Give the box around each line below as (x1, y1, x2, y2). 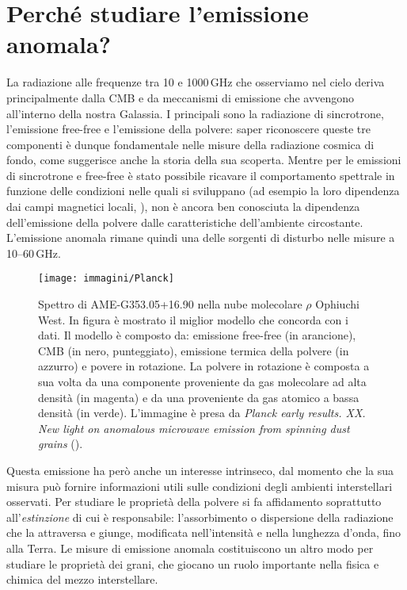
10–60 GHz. (6, 244, 61, 261)
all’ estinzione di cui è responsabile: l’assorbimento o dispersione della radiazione (6, 508, 394, 525)
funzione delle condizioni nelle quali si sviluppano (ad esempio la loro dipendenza (6, 182, 400, 199)
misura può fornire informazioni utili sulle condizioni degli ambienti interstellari (6, 477, 393, 494)
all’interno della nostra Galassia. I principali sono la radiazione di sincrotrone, (6, 105, 384, 121)
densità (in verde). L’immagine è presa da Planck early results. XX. (38, 404, 366, 421)
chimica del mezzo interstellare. (6, 571, 158, 588)
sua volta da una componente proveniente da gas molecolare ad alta (38, 374, 367, 390)
